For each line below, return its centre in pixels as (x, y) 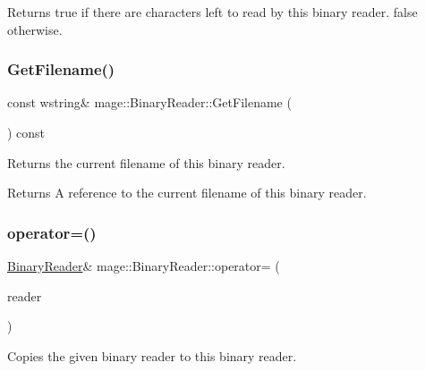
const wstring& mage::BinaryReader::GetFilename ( (149, 102)
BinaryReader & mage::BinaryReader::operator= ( (144, 266)
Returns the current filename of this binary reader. (146, 162)
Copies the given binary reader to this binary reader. (152, 355)
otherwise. (35, 29)
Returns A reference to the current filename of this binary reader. (187, 193)
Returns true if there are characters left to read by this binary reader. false (212, 12)
